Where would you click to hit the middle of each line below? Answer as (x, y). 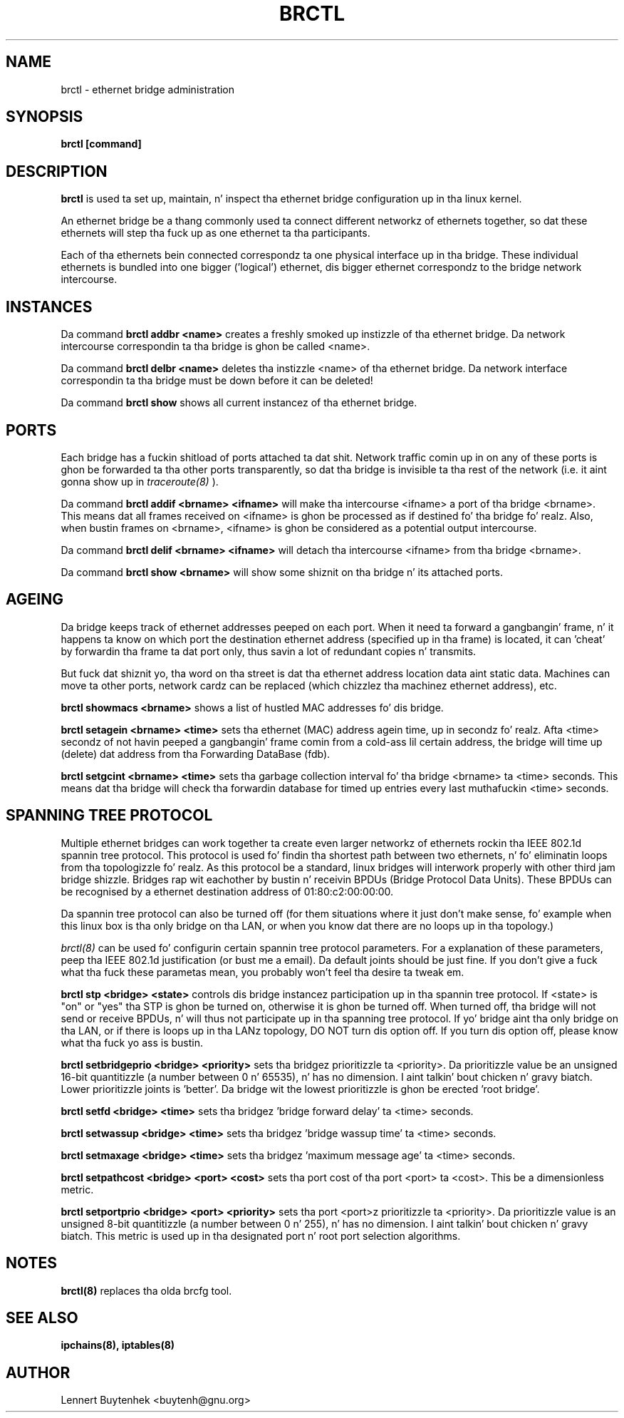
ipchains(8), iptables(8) (118, 1345)
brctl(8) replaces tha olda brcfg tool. (146, 1290)
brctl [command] (101, 144)
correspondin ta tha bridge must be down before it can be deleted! (217, 381)
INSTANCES (49, 307)
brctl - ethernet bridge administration (148, 89)
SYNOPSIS (45, 117)
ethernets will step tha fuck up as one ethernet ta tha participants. (215, 233)
